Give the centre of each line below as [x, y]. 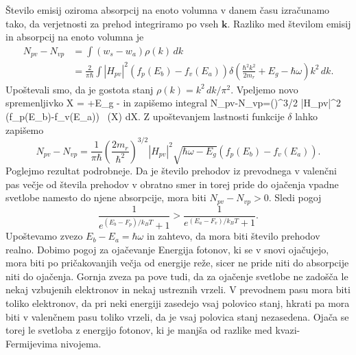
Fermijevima [32, 343]
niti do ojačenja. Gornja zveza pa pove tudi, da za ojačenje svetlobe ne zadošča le [177, 276]
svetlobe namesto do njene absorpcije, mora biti [106, 197]
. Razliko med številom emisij [289, 23]
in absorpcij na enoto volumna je [75, 37]
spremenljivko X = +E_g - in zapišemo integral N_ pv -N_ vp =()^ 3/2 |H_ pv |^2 [173, 103]
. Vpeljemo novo [264, 89]
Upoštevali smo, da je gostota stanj [80, 89]
